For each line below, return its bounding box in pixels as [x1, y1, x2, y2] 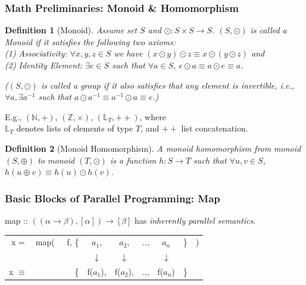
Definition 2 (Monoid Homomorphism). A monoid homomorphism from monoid [5, 142, 301, 154]
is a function [110, 154, 157, 166]
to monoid [38, 154, 75, 166]
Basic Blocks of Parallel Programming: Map [5, 190, 220, 205]
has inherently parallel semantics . [134, 214, 256, 226]
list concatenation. [181, 122, 248, 134]
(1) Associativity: [5, 47, 67, 59]
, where [139, 110, 166, 123]
